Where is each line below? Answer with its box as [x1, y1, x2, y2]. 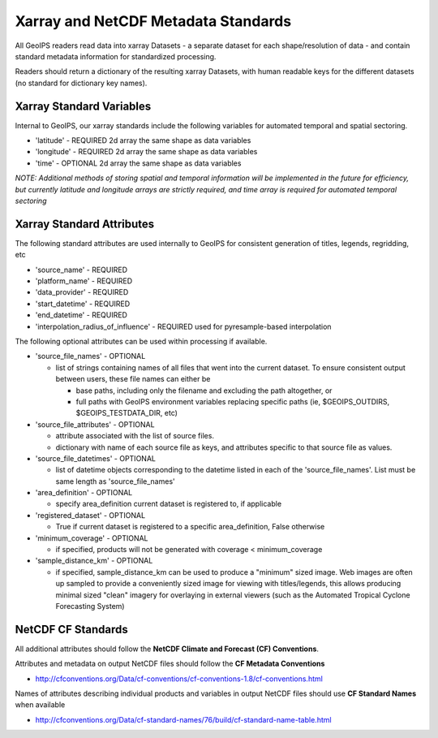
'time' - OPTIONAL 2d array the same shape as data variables [35, 158, 242, 168]
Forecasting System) [55, 601, 125, 611]
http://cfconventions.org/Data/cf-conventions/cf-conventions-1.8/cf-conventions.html [35, 674, 324, 684]
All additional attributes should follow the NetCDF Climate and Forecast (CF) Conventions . [15, 644, 320, 654]
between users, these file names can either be [55, 374, 211, 384]
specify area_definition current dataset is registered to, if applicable [55, 499, 282, 509]
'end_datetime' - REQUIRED [35, 310, 127, 320]
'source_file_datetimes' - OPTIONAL [35, 453, 156, 463]
